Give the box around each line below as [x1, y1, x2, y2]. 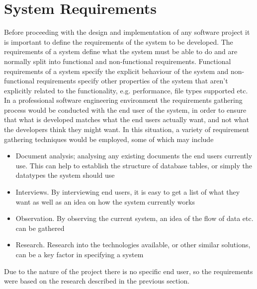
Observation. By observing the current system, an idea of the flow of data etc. [15, 213, 254, 223]
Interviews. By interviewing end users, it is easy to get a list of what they [15, 187, 240, 197]
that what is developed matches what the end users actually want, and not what [4, 114, 250, 125]
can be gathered [15, 222, 65, 233]
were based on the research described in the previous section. [4, 276, 190, 286]
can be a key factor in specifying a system [15, 249, 144, 259]
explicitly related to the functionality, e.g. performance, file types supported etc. [4, 85, 248, 95]
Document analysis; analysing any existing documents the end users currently [15, 150, 253, 161]
